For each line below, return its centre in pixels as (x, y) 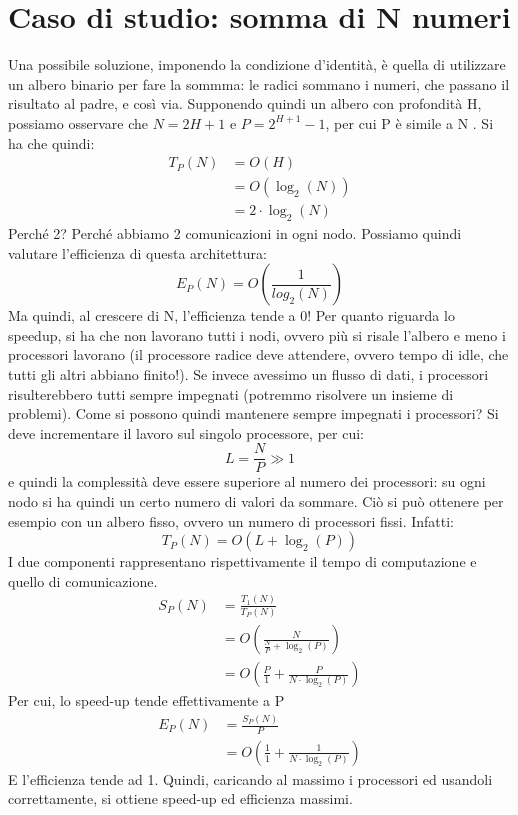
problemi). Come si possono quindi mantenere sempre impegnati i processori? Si (253, 413)
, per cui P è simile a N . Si (409, 122)
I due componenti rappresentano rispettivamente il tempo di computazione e (242, 561)
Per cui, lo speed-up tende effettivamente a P (146, 700)
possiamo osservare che (78, 122)
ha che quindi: (51, 142)
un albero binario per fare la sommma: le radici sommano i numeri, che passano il (259, 83)
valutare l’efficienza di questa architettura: (137, 252)
